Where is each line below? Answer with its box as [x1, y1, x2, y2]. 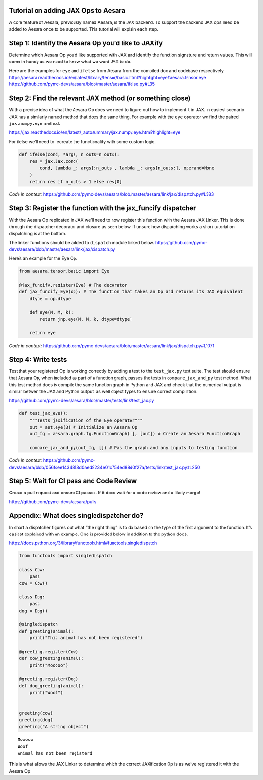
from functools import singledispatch [19, 553, 112, 559]
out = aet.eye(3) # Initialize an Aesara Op [29, 424, 138, 430]
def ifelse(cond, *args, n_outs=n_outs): [19, 151, 120, 157]
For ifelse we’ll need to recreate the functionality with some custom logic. [9, 138, 156, 144]
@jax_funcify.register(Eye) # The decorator [19, 282, 128, 287]
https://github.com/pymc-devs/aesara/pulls [9, 498, 97, 505]
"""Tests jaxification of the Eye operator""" [29, 417, 143, 423]
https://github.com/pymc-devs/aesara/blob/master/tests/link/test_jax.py [9, 398, 154, 404]
